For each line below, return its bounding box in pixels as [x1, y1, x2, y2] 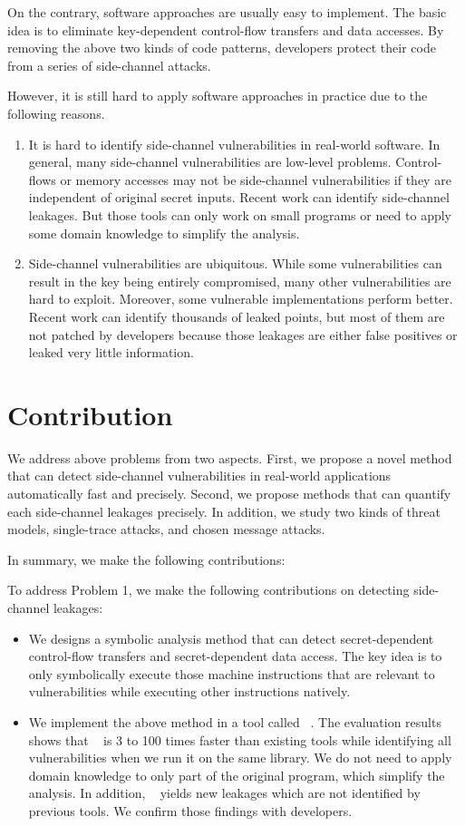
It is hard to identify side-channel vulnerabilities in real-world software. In [28, 134, 441, 153]
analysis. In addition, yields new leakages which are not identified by [28, 783, 421, 802]
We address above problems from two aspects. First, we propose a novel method [7, 448, 452, 467]
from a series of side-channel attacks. [7, 55, 211, 74]
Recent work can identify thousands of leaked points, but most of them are [28, 306, 445, 326]
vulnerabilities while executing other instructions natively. [28, 682, 351, 701]
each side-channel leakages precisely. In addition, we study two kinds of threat [7, 501, 441, 520]
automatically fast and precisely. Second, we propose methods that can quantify [7, 484, 451, 502]
